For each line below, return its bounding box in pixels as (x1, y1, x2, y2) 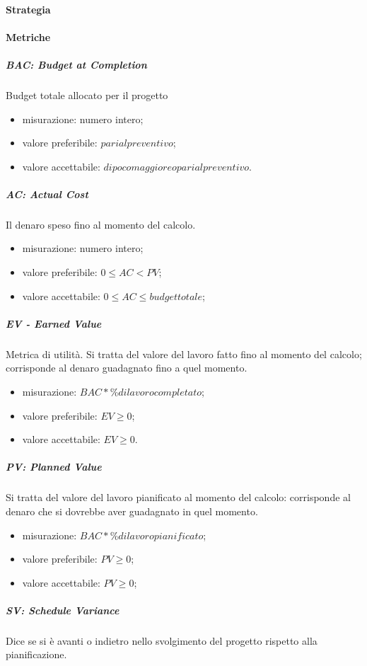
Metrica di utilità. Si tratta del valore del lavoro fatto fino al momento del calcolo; (6, 346, 362, 361)
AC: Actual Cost (6, 186, 88, 201)
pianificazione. (6, 647, 67, 662)
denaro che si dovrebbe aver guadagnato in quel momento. (6, 503, 258, 518)
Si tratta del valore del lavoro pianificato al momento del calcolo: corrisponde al (6, 490, 351, 505)
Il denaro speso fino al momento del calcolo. (6, 217, 196, 231)
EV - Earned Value (6, 316, 102, 331)
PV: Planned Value (6, 459, 102, 474)
